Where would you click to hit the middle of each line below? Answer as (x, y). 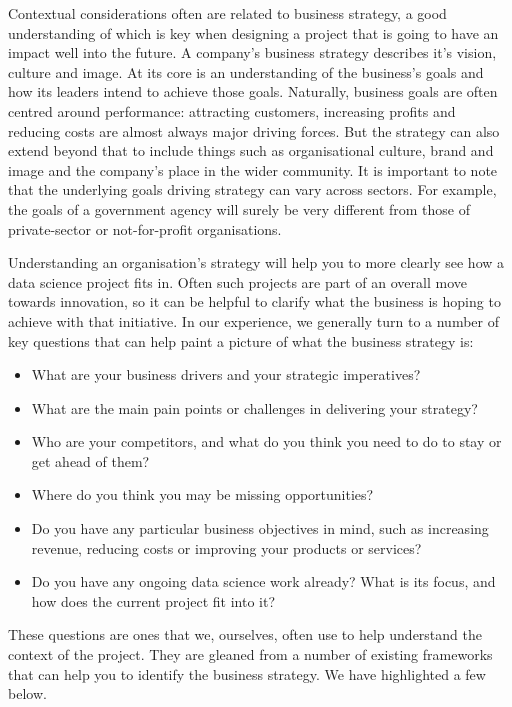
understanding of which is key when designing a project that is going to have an (253, 32)
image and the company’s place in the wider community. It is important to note (253, 169)
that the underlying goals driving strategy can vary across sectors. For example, (252, 189)
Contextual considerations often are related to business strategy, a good (227, 13)
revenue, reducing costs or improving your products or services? (226, 547)
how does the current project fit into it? (153, 600)
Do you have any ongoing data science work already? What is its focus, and (263, 581)
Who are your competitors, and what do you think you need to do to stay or (266, 441)
